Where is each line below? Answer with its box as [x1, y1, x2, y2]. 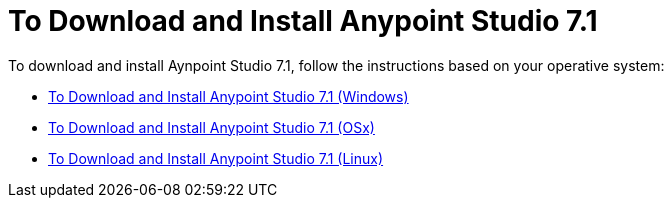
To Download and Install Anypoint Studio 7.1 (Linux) [48, 149, 384, 167]
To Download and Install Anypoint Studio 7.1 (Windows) [48, 87, 409, 105]
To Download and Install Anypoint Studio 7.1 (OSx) [48, 118, 375, 136]
